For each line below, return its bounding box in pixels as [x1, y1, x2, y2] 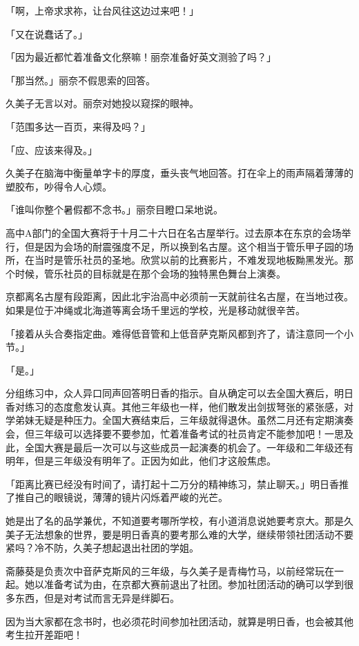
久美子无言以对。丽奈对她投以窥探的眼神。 [6, 96, 199, 110]
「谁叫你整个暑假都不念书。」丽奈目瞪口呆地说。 [6, 202, 223, 217]
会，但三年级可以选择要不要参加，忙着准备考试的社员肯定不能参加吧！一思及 [6, 427, 353, 441]
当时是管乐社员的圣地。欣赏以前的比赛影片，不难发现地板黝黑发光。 [34, 253, 344, 267]
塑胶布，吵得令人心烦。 [6, 179, 112, 193]
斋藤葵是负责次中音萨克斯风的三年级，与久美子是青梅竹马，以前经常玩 [6, 563, 324, 578]
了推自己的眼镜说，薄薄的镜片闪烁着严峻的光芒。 [6, 490, 228, 505]
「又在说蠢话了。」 [6, 26, 88, 41]
